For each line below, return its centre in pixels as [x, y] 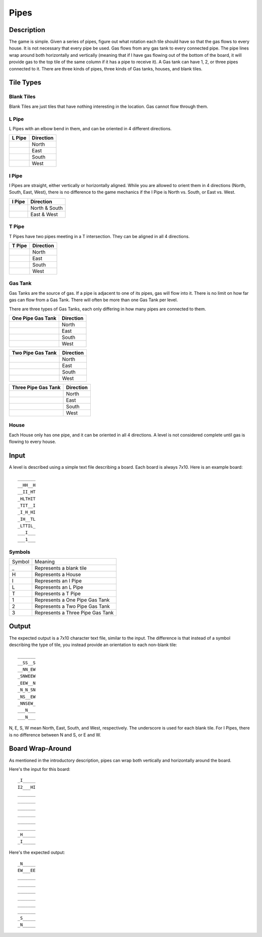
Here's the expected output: [37, 852]
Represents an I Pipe [58, 581]
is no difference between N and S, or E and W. [55, 735]
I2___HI [27, 787]
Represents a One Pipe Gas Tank [72, 600]
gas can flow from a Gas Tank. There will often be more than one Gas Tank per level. [93, 300]
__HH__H [27, 485]
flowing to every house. [33, 442]
